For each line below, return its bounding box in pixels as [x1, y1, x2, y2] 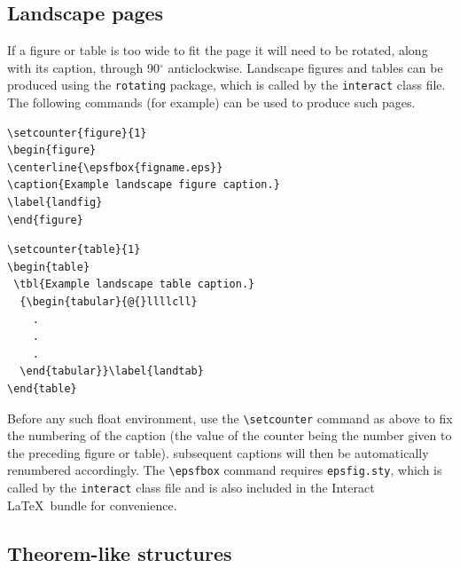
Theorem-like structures [7, 539, 232, 566]
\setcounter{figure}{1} [7, 126, 147, 139]
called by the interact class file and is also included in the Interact [7, 478, 375, 497]
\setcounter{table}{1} [7, 243, 141, 256]
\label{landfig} [7, 196, 103, 209]
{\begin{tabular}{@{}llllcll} [19, 295, 198, 308]
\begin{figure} [7, 144, 97, 157]
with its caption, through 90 [7, 58, 160, 76]
